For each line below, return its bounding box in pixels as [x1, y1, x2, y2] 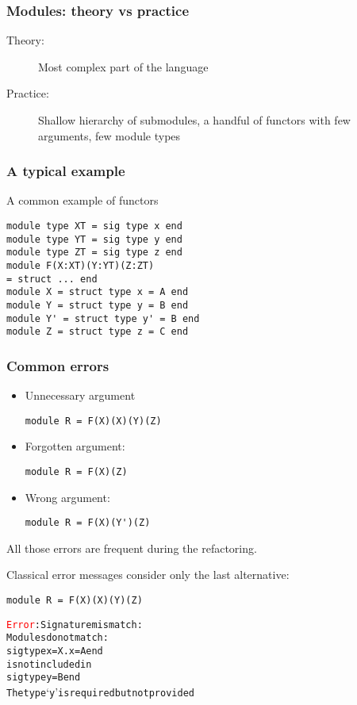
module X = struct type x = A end [6, 286, 189, 298]
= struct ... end [6, 273, 98, 285]
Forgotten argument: [25, 438, 125, 454]
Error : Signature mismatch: [6, 619, 143, 630]
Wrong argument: [25, 489, 110, 505]
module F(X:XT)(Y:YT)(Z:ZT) [6, 259, 155, 271]
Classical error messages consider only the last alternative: [6, 566, 290, 583]
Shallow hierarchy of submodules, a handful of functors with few [38, 112, 351, 128]
